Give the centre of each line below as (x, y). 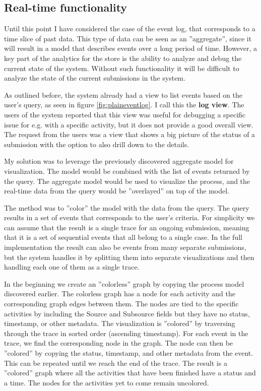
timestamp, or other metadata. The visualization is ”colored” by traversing (120, 323)
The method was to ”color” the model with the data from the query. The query (127, 207)
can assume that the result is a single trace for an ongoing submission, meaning (127, 227)
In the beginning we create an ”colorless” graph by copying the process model (124, 283)
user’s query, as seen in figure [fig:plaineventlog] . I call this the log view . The (124, 105)
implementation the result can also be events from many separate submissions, (125, 247)
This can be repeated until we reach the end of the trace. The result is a (116, 363)
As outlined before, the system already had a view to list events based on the (123, 94)
